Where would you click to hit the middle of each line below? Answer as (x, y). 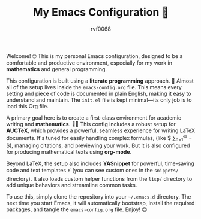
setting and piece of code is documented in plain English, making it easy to (99, 93)
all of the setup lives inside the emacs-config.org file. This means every (94, 87)
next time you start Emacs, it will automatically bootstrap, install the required (100, 203)
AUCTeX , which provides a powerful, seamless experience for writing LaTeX (100, 130)
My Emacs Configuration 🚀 (101, 12)
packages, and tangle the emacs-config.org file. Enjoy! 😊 (77, 209)
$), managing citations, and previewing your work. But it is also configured (98, 145)
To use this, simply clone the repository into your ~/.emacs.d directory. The (99, 197)
